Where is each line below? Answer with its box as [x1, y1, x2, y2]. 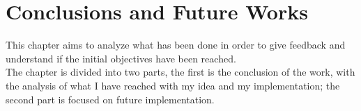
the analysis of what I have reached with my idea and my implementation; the [6, 78, 340, 92]
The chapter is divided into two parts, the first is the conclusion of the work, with [6, 65, 355, 79]
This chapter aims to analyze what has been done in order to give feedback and [6, 37, 346, 52]
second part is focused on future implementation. [6, 92, 215, 106]
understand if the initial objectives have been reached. [6, 51, 236, 65]
